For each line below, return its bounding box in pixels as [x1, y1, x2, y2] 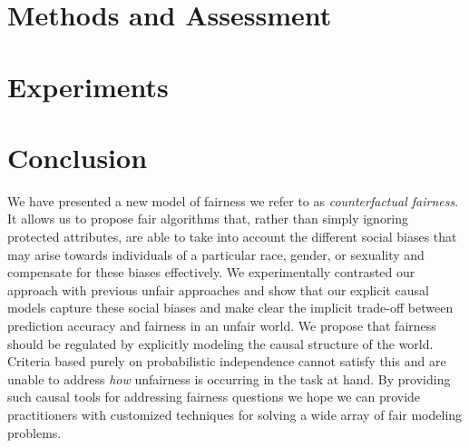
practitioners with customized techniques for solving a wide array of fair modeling [7, 405, 463, 423]
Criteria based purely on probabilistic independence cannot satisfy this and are [7, 352, 446, 371]
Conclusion [7, 138, 148, 175]
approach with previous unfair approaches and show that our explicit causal [7, 280, 429, 299]
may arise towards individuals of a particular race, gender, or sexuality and [7, 244, 425, 264]
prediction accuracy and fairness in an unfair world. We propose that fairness [7, 316, 436, 335]
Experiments [7, 67, 169, 105]
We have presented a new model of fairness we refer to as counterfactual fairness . [7, 191, 459, 210]
